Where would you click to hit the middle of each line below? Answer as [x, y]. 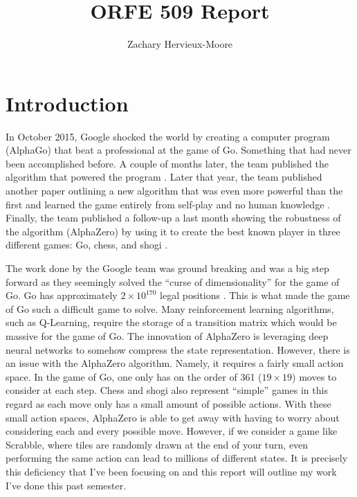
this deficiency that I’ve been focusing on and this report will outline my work [171, 471]
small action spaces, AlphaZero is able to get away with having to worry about [173, 417]
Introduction [67, 103]
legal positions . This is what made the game [255, 295]
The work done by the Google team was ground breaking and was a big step [167, 268]
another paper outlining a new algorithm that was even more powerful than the [174, 191]
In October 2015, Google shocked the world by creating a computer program [168, 136]
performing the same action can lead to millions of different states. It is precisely [177, 458]
